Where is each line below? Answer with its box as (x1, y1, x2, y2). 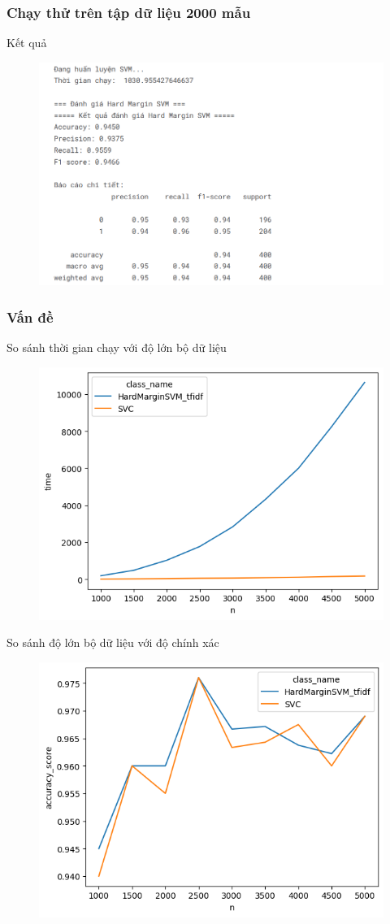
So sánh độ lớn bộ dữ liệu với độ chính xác (6, 634, 219, 651)
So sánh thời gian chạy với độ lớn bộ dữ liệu (6, 339, 227, 356)
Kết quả (6, 34, 47, 51)
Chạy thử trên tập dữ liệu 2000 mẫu (6, 2, 251, 22)
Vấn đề (6, 306, 54, 327)
